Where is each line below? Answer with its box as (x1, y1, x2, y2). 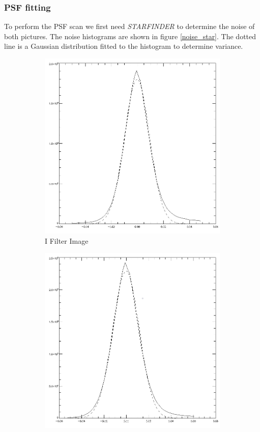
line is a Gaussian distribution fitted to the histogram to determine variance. (4, 41, 243, 51)
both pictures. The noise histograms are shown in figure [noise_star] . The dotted (4, 31, 256, 41)
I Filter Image (45, 235, 89, 246)
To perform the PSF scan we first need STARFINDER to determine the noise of (4, 21, 255, 32)
